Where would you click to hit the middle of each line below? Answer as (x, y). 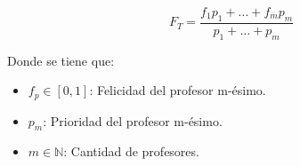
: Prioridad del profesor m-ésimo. (133, 120)
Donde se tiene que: (61, 60)
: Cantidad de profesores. (131, 151)
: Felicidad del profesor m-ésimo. (178, 90)
